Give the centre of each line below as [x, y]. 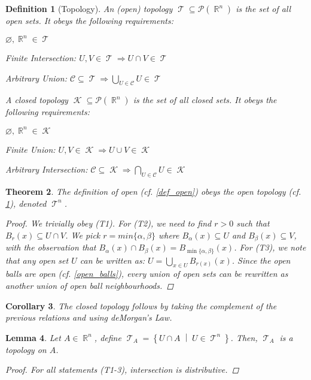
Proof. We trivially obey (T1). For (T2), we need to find [109, 223]
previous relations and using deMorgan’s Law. [89, 317]
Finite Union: [31, 149]
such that [253, 223]
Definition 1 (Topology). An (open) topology [89, 8]
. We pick [83, 235]
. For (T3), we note [270, 247]
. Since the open [261, 260]
